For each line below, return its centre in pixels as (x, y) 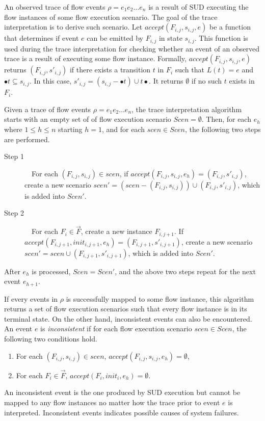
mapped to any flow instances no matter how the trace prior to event (112, 402)
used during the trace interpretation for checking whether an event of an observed (132, 48)
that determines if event (42, 38)
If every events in (31, 298)
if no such (207, 81)
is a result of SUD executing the (198, 7)
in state (170, 38)
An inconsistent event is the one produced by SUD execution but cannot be (122, 392)
